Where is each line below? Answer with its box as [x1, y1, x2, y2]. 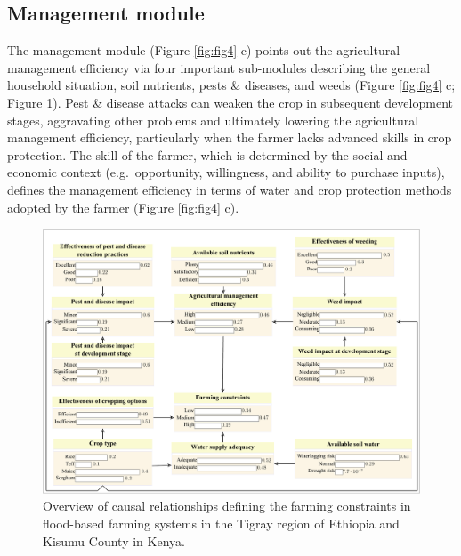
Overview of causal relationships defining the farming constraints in [43, 496, 411, 515]
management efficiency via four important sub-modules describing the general [7, 58, 431, 77]
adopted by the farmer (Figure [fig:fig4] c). [7, 197, 239, 216]
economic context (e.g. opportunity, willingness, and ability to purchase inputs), [7, 163, 445, 181]
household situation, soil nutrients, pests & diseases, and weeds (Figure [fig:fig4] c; [7, 76, 456, 94]
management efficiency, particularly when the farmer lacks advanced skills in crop [7, 128, 452, 147]
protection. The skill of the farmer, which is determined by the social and [7, 145, 408, 164]
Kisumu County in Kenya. [43, 531, 185, 550]
